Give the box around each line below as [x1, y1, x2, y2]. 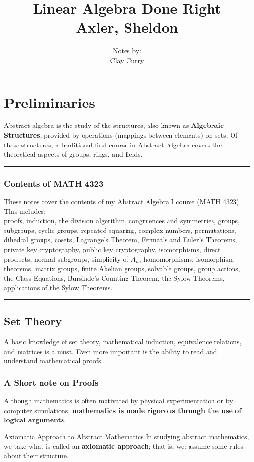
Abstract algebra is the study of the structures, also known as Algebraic [4, 120, 224, 130]
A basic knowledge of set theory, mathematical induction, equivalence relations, [4, 336, 242, 347]
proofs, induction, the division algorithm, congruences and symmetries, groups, [4, 215, 240, 226]
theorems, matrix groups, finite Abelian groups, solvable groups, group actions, [4, 263, 240, 273]
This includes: [4, 206, 45, 216]
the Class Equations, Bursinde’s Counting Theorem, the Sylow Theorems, [4, 273, 225, 283]
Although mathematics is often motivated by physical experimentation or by [4, 396, 233, 406]
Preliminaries [4, 92, 95, 112]
